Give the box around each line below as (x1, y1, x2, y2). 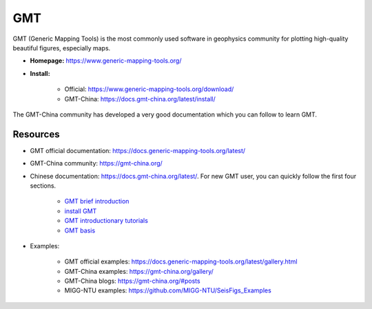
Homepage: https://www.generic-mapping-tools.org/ (30, 57, 182, 65)
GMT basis (64, 226, 96, 235)
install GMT (64, 207, 97, 215)
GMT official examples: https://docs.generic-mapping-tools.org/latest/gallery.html (64, 257, 298, 266)
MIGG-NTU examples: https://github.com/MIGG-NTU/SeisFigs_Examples (64, 286, 271, 295)
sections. (30, 181, 56, 190)
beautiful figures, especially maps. (12, 43, 111, 52)
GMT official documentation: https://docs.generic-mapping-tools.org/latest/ (30, 146, 246, 154)
